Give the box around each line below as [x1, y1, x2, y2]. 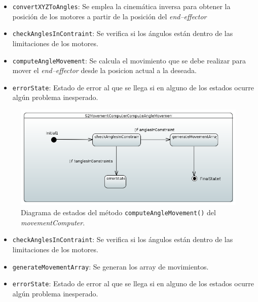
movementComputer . [21, 217, 85, 227]
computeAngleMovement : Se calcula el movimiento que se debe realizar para [12, 55, 246, 65]
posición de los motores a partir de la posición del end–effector [12, 11, 207, 21]
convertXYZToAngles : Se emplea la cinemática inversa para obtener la [12, 1, 231, 11]
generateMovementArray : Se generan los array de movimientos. [12, 261, 209, 272]
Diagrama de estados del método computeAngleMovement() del [21, 207, 216, 218]
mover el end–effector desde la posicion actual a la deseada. [12, 65, 197, 76]
